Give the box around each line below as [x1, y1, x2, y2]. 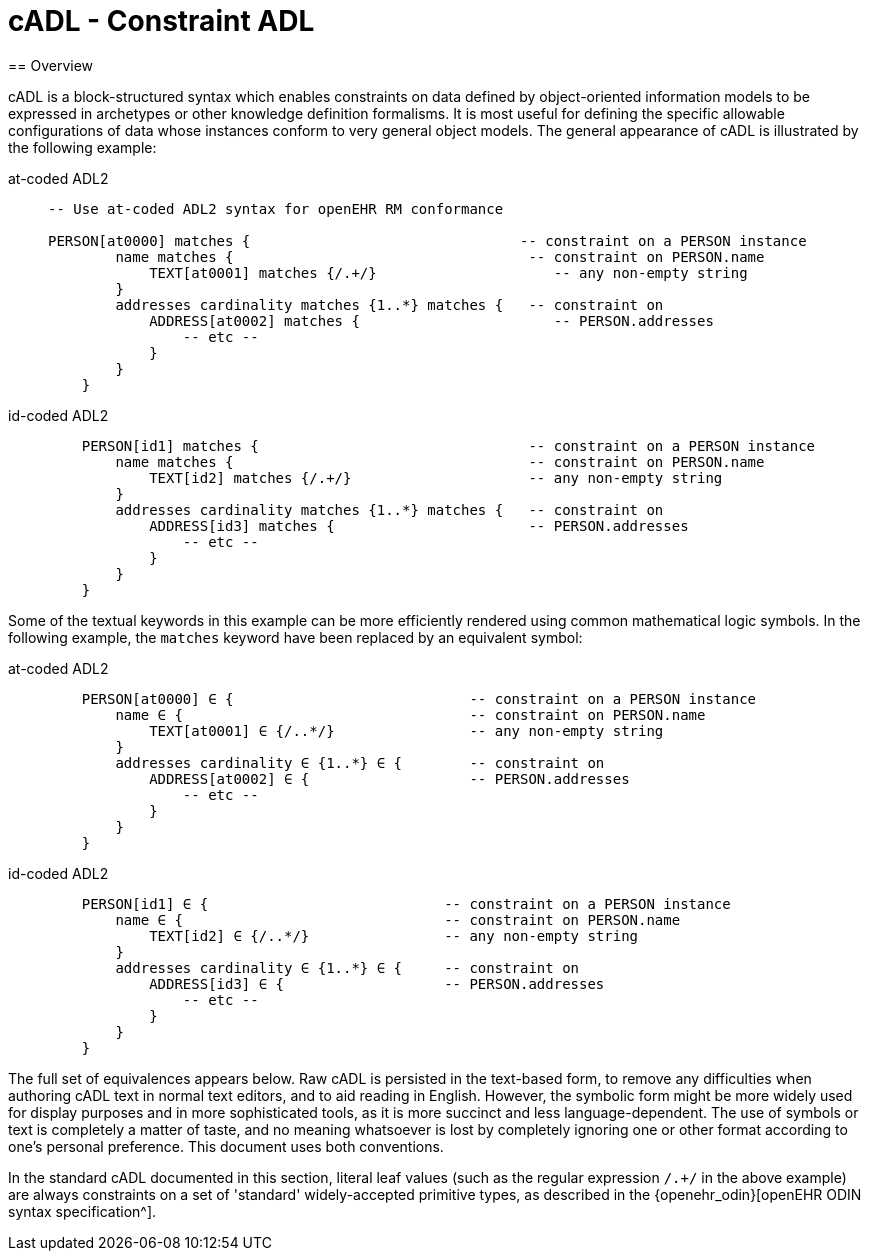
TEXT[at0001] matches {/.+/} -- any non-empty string [149, 264, 748, 281]
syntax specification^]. [8, 1202, 157, 1220]
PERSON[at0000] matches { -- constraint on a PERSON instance [48, 232, 807, 249]
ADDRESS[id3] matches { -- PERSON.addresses [149, 517, 689, 534]
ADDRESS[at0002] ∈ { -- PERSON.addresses [149, 770, 630, 787]
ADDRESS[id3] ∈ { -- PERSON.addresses [149, 975, 605, 992]
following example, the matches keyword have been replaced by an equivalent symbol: [8, 628, 583, 646]
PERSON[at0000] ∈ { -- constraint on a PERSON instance [81, 690, 757, 707]
